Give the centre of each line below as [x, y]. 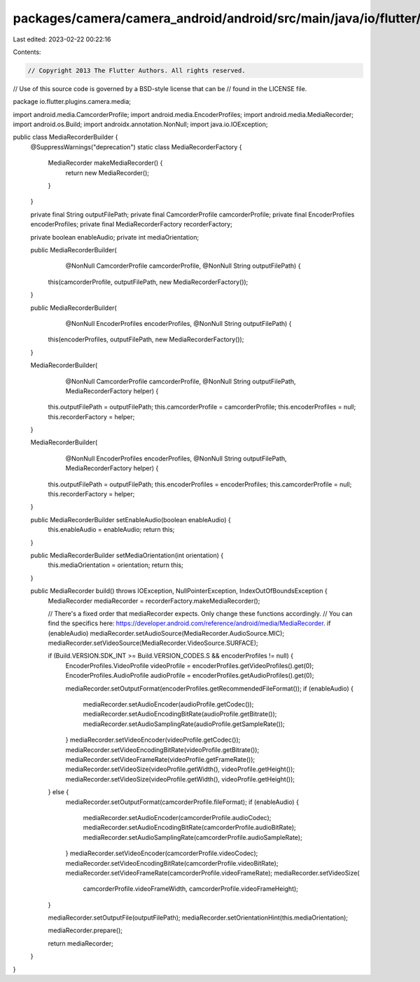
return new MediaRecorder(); [107, 172]
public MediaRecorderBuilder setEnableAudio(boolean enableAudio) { [131, 519]
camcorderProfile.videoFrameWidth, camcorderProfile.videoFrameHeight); [191, 889]
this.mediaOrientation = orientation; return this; [115, 565]
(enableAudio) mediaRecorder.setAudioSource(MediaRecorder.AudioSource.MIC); [166, 633]
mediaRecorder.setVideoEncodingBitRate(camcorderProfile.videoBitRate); [172, 863]
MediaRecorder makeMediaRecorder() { [105, 163]
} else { [58, 792]
